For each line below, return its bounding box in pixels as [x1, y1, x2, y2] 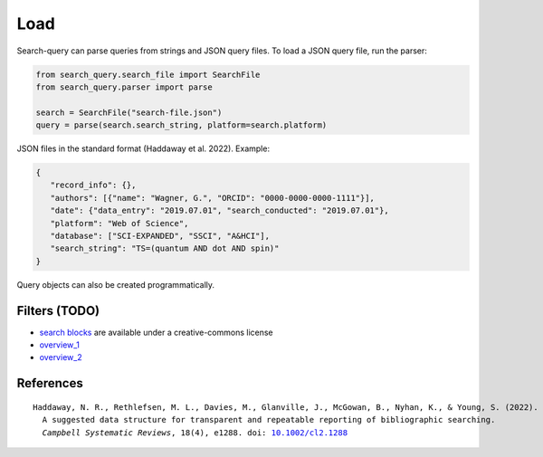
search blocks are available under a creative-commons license [39, 327, 273, 338]
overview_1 [39, 339, 81, 350]
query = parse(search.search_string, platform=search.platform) [35, 120, 328, 130]
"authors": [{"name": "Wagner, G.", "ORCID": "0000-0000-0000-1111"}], [50, 193, 376, 203]
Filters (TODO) [16, 303, 100, 319]
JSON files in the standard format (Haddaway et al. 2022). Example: [16, 143, 271, 154]
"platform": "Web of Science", [50, 218, 189, 228]
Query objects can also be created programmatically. [16, 279, 215, 290]
